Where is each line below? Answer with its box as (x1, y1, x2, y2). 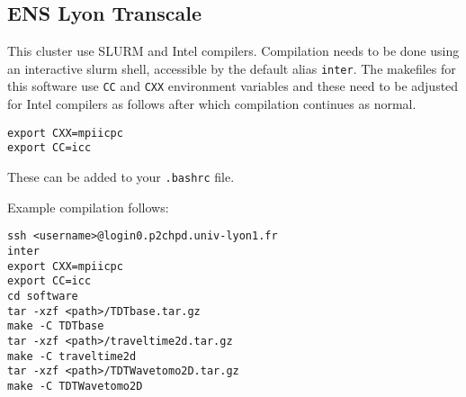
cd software (7, 289, 78, 302)
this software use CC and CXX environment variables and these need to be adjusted (7, 77, 459, 95)
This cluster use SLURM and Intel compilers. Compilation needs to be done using (7, 41, 460, 60)
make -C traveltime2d (7, 349, 137, 363)
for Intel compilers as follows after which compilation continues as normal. (7, 95, 417, 113)
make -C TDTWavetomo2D (7, 379, 143, 392)
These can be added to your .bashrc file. (7, 167, 235, 186)
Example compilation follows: (7, 197, 169, 216)
